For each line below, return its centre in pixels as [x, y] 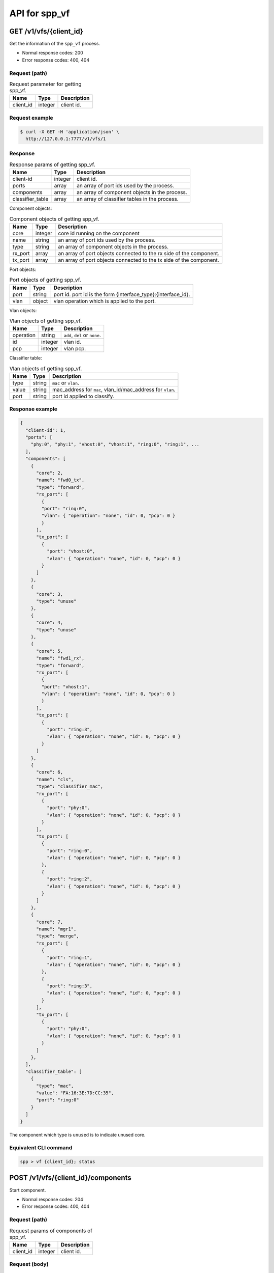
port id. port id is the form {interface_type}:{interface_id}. [122, 294]
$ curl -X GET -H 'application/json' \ [70, 132]
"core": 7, [50, 922]
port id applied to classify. [83, 396]
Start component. [28, 1190]
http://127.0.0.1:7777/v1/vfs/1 [66, 139]
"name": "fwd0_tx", [60, 480]
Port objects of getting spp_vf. [45, 280]
